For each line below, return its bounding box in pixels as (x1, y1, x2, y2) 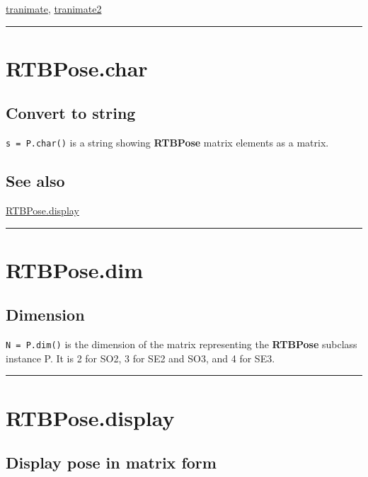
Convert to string (6, 102, 136, 124)
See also (6, 170, 65, 192)
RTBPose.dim (6, 255, 144, 284)
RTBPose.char (6, 53, 148, 82)
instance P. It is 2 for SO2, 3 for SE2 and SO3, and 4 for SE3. (6, 350, 275, 365)
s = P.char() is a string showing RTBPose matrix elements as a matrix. (6, 135, 329, 150)
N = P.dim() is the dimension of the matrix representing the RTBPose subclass (6, 337, 357, 352)
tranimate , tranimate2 (6, 1, 102, 16)
